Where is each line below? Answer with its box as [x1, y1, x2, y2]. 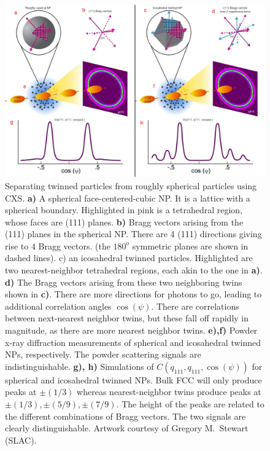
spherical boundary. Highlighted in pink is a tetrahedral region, [5, 203, 242, 216]
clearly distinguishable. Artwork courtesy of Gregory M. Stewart [5, 422, 249, 434]
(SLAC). [5, 433, 37, 446]
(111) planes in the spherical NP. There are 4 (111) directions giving [5, 227, 262, 240]
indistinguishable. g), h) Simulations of [5, 359, 154, 372]
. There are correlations [151, 299, 239, 312]
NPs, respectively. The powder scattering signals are [5, 348, 201, 361]
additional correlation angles [5, 299, 112, 312]
